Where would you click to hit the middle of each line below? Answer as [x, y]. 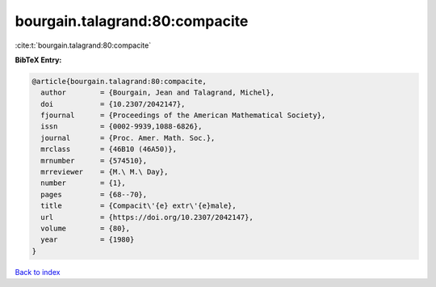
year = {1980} [88, 240]
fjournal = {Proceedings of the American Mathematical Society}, [183, 116]
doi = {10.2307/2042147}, [113, 104]
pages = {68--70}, [94, 194]
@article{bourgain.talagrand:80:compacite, [119, 81]
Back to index [38, 272]
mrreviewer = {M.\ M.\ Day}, [105, 172]
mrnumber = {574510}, [94, 160]
